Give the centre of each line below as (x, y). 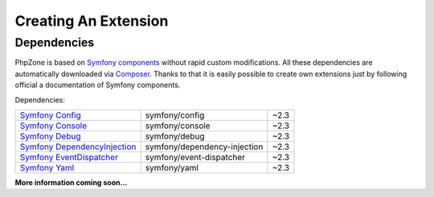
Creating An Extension (92, 21)
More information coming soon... (71, 182)
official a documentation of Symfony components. (98, 85)
